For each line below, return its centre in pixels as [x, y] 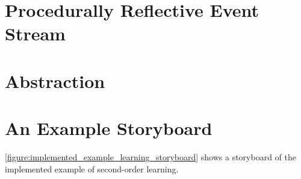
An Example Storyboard [109, 128]
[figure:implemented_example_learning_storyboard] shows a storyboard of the [150, 157]
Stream [35, 33]
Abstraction [55, 80]
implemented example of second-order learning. [92, 168]
